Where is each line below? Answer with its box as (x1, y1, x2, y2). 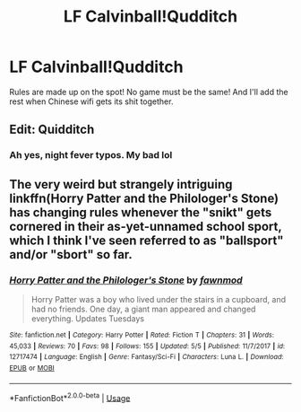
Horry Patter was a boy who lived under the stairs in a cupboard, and (30, 294, 287, 304)
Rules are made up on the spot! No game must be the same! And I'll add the (9, 86, 288, 97)
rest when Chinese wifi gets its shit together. (9, 96, 174, 107)
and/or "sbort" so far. (9, 247, 133, 262)
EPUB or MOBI (9, 364, 56, 373)
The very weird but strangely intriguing (9, 177, 233, 192)
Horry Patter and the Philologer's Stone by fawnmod (9, 274, 244, 286)
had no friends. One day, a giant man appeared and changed (30, 303, 256, 314)
